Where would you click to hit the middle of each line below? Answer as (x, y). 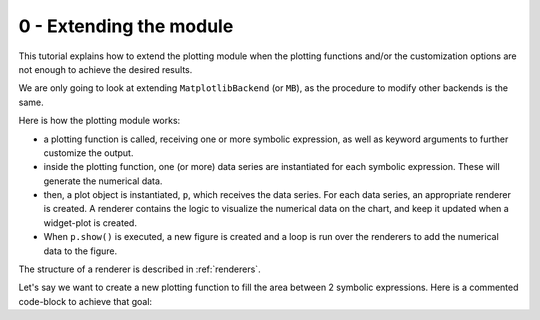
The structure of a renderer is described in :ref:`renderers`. (139, 269)
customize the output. (88, 152)
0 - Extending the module (126, 26)
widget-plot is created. (90, 222)
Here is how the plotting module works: (99, 121)
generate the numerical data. (103, 181)
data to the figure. (80, 251)
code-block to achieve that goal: (85, 301)
